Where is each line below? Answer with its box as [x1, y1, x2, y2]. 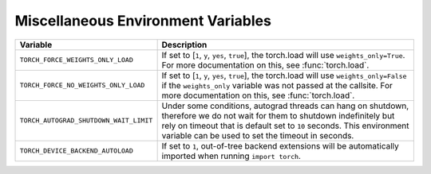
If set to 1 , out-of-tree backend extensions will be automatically [161, 140, 399, 151]
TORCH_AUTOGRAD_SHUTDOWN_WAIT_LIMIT [19, 116, 153, 125]
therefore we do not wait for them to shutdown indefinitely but [161, 110, 395, 121]
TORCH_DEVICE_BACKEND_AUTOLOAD [19, 147, 133, 155]
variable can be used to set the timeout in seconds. [161, 130, 354, 141]
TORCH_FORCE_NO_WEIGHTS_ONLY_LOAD [19, 81, 145, 90]
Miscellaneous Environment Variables [14, 12, 271, 29]
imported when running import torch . [161, 150, 301, 161]
